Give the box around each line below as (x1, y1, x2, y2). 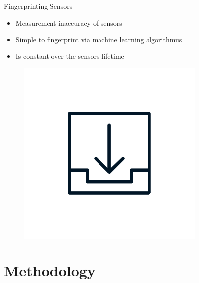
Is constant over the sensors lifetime (15, 50, 124, 61)
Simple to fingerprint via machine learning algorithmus (15, 34, 182, 45)
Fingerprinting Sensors (4, 1, 73, 11)
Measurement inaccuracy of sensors (15, 17, 122, 28)
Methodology (4, 260, 96, 281)
